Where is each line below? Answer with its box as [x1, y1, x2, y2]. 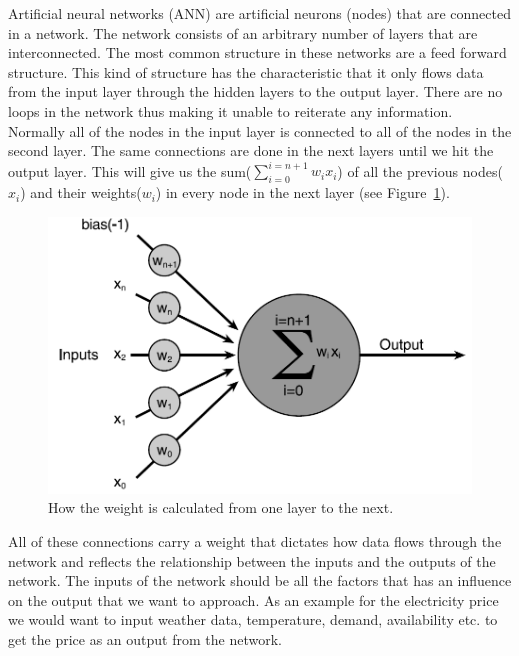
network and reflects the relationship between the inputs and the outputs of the [8, 550, 496, 571]
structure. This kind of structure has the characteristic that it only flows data [8, 61, 484, 82]
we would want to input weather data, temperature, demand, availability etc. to [8, 609, 498, 630]
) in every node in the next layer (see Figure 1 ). [155, 182, 450, 203]
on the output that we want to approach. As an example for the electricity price [8, 589, 499, 610]
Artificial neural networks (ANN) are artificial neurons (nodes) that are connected [8, 3, 511, 23]
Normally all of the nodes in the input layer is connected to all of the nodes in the [8, 120, 512, 141]
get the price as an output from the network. [8, 628, 282, 649]
